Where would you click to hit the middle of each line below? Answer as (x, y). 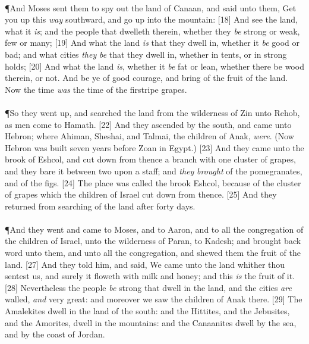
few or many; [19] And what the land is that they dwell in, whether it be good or (152, 43)
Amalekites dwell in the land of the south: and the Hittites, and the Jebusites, (147, 311)
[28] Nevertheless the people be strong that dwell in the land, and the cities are (148, 287)
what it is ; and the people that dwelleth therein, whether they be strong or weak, (152, 31)
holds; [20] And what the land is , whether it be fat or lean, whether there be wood (154, 66)
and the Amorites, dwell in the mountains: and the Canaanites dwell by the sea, (151, 322)
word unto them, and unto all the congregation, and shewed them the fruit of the (153, 253)
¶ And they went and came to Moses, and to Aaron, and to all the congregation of (154, 229)
